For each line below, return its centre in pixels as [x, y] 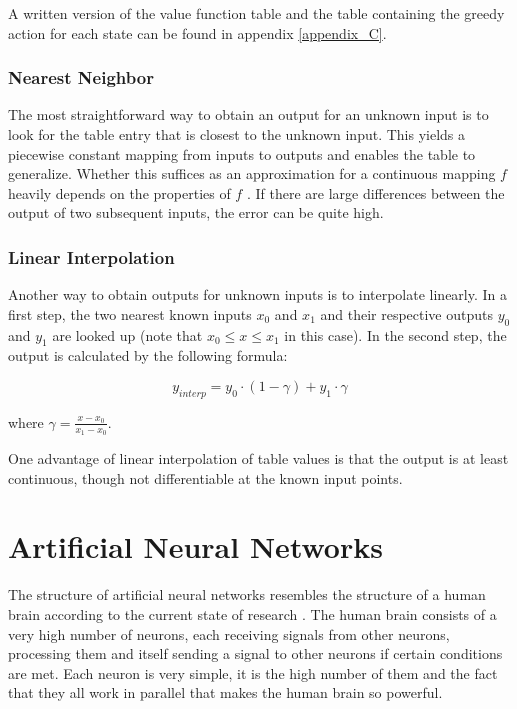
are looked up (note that [127, 334]
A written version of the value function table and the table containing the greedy [256, 13]
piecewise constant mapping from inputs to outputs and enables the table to [242, 153]
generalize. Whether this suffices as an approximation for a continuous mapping [252, 173]
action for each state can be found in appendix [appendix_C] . [197, 32]
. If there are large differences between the [375, 192]
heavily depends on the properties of [119, 192]
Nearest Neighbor [81, 77]
